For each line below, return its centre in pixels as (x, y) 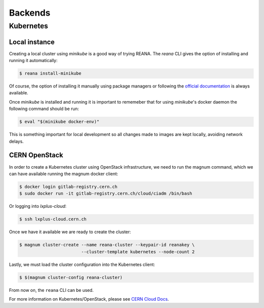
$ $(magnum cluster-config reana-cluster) (71, 277)
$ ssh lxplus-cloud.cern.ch (53, 219)
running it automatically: (33, 61)
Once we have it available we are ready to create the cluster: (70, 232)
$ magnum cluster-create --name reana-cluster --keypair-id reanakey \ (107, 245)
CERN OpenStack (36, 155)
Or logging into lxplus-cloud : (38, 206)
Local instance (32, 42)
